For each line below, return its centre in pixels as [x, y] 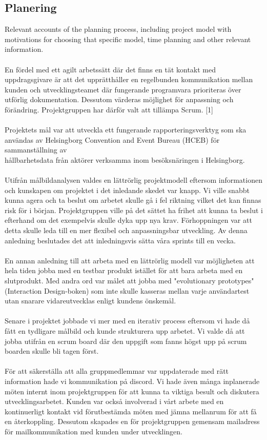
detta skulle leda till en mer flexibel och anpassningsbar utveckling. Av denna [126, 230]
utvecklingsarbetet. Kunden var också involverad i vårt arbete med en [114, 401]
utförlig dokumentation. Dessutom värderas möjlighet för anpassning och [119, 99]
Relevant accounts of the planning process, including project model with [118, 29]
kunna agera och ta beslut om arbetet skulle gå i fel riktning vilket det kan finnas [133, 200]
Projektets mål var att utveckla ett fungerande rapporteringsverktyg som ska [126, 130]
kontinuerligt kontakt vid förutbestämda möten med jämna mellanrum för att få [131, 411]
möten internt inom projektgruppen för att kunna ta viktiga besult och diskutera [132, 391]
